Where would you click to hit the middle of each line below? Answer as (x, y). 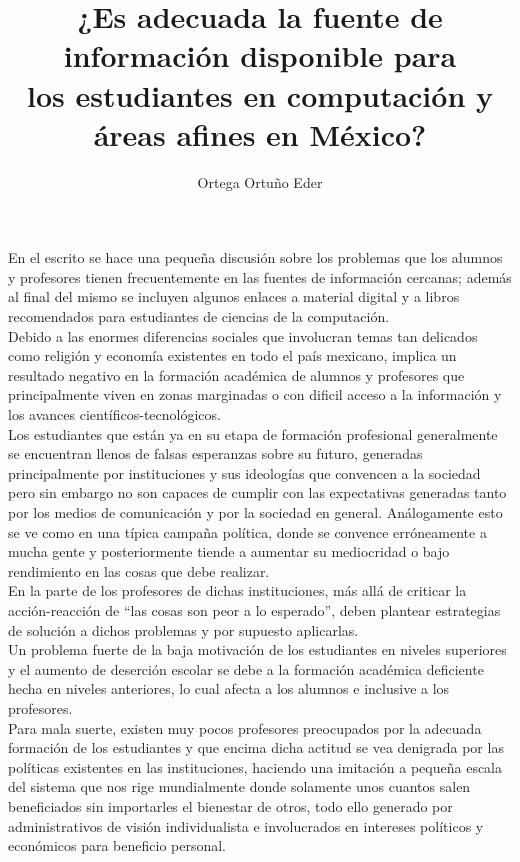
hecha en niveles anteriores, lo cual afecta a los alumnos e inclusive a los (229, 688)
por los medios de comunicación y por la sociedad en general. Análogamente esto (255, 512)
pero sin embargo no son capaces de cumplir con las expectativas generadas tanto (257, 492)
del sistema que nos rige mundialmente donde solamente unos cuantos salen (239, 786)
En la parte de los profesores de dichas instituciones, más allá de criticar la (237, 590)
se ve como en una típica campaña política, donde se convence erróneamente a (247, 531)
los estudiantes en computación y (260, 94)
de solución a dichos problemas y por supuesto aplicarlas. (183, 629)
